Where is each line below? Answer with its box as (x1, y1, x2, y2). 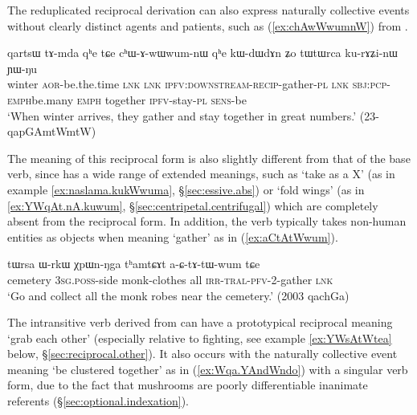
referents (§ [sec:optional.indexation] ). (7, 393, 190, 409)
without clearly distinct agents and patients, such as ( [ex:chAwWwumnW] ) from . (7, 17, 408, 34)
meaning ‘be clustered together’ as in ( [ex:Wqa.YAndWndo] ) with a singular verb (7, 360, 408, 377)
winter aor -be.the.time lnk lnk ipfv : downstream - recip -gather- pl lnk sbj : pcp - (7, 75, 390, 92)
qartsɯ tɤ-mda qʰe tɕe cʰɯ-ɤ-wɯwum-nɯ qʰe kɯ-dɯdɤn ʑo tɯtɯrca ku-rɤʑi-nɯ (7, 44, 398, 61)
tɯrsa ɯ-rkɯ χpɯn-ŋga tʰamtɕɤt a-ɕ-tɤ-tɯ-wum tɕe (7, 255, 260, 272)
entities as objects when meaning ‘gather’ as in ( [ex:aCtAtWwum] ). (7, 228, 338, 245)
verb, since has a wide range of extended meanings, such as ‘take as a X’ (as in (7, 165, 395, 182)
